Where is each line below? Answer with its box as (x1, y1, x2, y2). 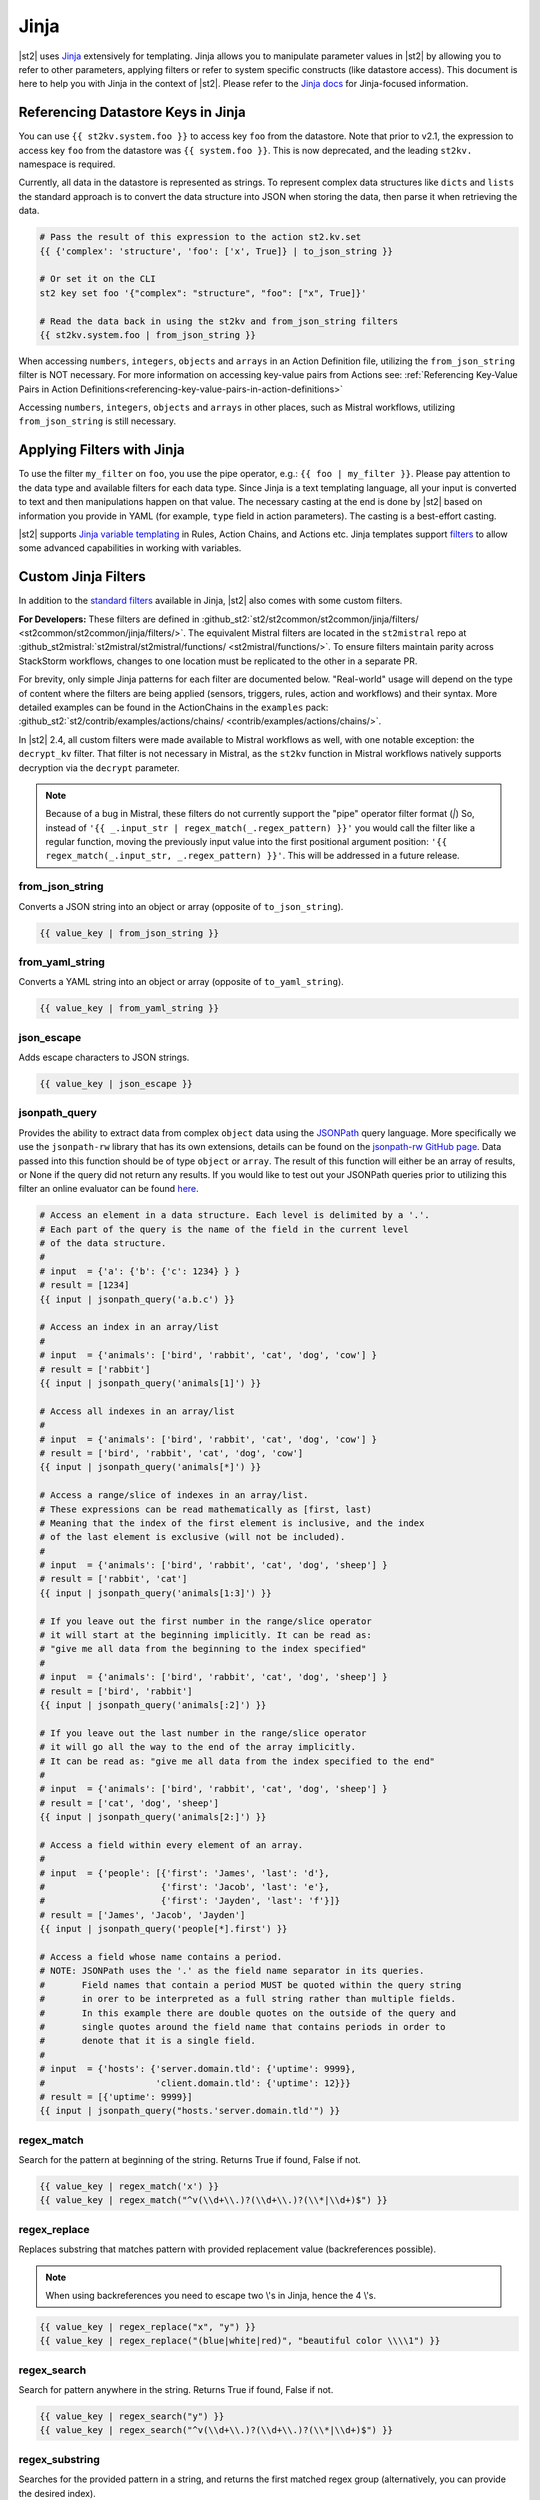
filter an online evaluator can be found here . (18, 1183, 199, 1195)
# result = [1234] (39, 1280, 130, 1291)
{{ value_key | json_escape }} (39, 1078, 194, 1090)
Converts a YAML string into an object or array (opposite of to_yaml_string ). (18, 976, 344, 988)
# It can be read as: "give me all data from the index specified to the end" (39, 1755, 435, 1767)
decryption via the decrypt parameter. (18, 761, 180, 774)
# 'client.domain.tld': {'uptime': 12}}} (39, 2077, 351, 2089)
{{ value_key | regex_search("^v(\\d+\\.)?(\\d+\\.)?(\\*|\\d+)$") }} (39, 2425, 394, 2436)
